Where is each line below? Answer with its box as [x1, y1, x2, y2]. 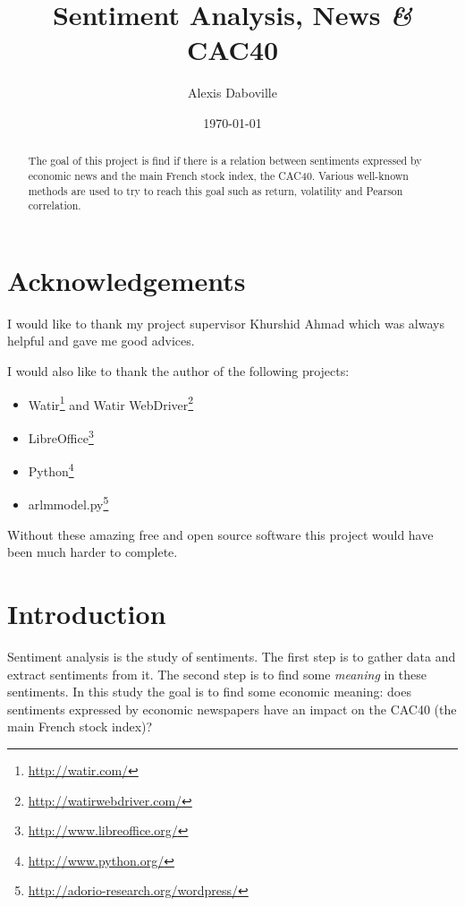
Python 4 [28, 459, 74, 480]
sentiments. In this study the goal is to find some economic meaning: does [7, 682, 411, 701]
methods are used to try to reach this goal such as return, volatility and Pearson [28, 183, 403, 198]
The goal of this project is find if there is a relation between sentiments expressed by [28, 153, 422, 168]
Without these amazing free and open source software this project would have [7, 525, 434, 543]
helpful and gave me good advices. [7, 331, 195, 350]
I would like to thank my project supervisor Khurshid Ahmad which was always [7, 313, 444, 332]
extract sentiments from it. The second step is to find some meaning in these [7, 664, 427, 683]
